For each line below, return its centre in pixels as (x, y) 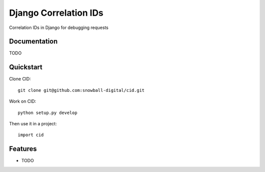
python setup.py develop (48, 113)
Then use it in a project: (33, 123)
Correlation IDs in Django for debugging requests (59, 28)
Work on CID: (23, 101)
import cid (31, 135)
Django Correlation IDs (56, 13)
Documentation (33, 42)
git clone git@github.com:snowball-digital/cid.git (81, 90)
